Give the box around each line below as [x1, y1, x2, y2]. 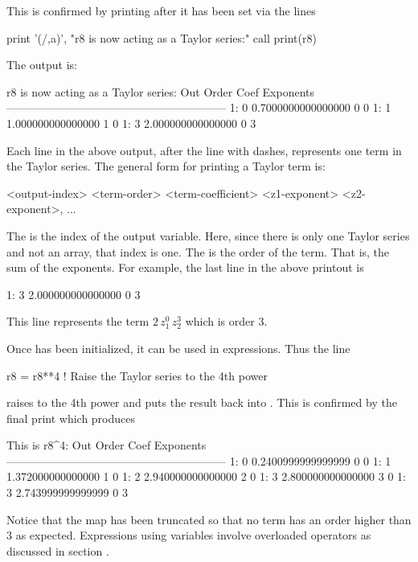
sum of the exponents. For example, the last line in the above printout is [6, 259, 364, 276]
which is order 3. [185, 313, 268, 330]
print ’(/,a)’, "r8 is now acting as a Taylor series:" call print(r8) [6, 29, 317, 46]
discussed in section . [6, 542, 109, 559]
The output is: [6, 56, 77, 73]
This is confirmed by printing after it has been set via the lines [6, 2, 316, 18]
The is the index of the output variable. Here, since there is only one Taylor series [6, 227, 410, 244]
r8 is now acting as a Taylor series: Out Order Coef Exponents [6, 83, 315, 100]
